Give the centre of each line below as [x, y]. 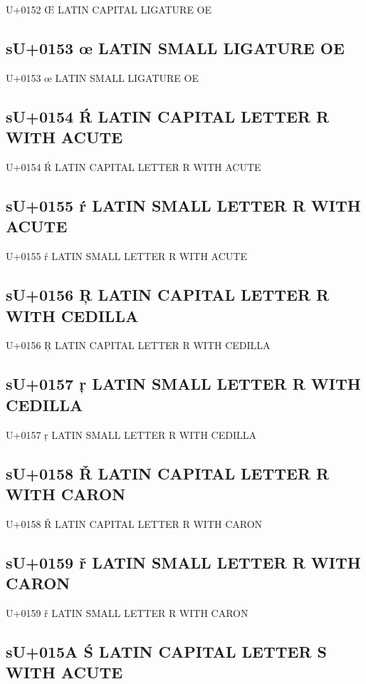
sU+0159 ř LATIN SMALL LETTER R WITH [183, 562]
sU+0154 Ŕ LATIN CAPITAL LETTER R [168, 116]
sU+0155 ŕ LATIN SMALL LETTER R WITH [183, 205]
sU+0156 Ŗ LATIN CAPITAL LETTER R [168, 295]
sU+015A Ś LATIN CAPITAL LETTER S [166, 651]
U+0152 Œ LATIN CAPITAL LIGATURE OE [109, 9]
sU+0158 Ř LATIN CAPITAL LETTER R [168, 473]
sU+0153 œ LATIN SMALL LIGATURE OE [175, 47]
